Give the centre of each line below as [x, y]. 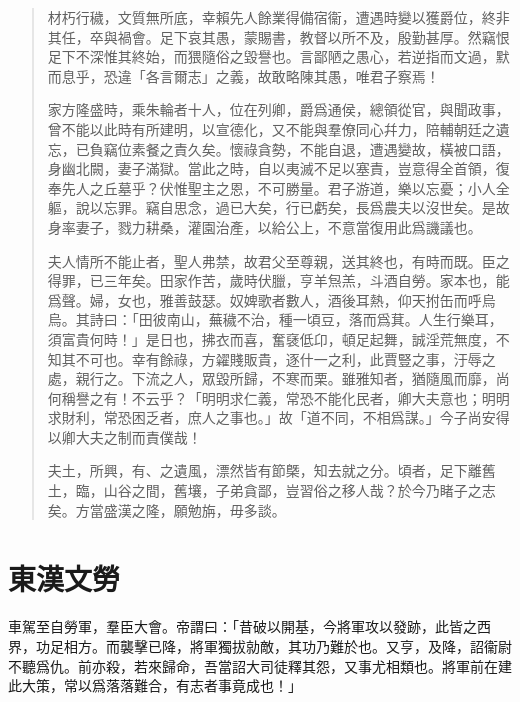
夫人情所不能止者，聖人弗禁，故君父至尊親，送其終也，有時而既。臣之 [278, 260]
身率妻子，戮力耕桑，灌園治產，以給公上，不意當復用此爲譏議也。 [264, 226]
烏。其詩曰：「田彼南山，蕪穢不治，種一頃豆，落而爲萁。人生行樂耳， [275, 319]
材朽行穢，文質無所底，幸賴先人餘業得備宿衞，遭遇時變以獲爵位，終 [271, 17]
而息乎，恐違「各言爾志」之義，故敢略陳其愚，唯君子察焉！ [243, 75]
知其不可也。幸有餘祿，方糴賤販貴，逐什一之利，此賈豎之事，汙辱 [264, 358]
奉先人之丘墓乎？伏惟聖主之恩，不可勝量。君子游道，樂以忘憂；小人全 [278, 187]
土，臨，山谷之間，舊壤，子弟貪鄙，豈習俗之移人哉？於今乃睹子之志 [271, 490]
